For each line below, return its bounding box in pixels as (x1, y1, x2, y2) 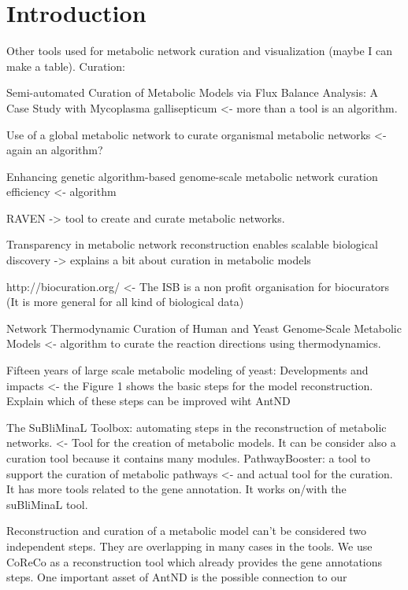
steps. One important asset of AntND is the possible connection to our (6, 569, 347, 585)
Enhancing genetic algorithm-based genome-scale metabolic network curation (6, 168, 378, 184)
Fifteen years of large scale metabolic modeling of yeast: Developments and (6, 362, 369, 378)
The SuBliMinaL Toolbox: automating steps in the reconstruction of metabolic (6, 419, 387, 435)
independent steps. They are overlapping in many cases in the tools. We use (6, 537, 373, 554)
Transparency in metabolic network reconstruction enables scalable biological (6, 236, 378, 253)
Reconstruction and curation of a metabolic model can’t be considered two (6, 522, 367, 539)
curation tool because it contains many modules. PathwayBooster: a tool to (6, 450, 370, 466)
